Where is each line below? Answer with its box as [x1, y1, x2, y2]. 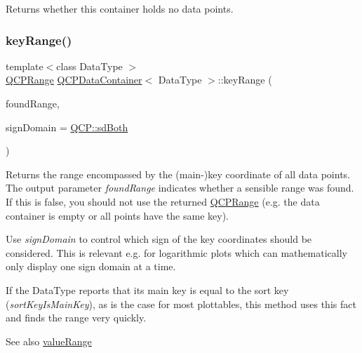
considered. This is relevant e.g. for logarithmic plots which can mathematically [6, 245, 347, 260]
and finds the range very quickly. [6, 310, 147, 325]
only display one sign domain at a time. [6, 259, 176, 274]
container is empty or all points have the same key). [6, 208, 229, 222]
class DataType [56, 58, 123, 73]
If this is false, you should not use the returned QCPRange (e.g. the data [6, 194, 320, 208]
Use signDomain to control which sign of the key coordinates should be [6, 232, 312, 246]
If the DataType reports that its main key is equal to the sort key [6, 282, 289, 297]
